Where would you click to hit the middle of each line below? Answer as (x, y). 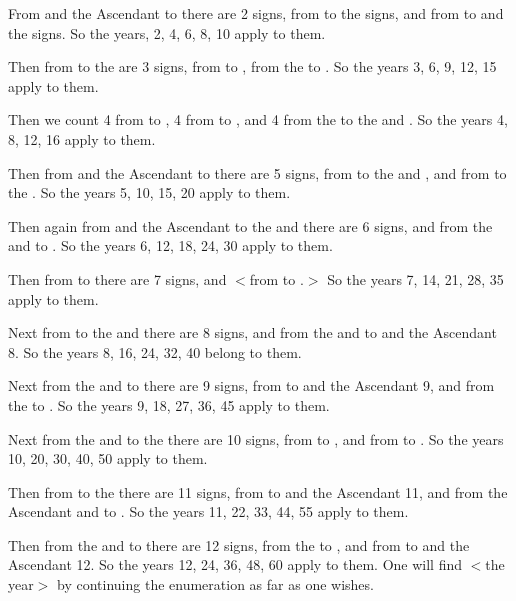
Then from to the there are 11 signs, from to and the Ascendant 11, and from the (258, 491)
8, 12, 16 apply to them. (82, 138)
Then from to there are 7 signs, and (117, 278)
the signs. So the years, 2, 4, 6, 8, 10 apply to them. (167, 32)
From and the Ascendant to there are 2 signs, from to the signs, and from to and (256, 13)
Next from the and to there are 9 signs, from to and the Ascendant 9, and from (251, 385)
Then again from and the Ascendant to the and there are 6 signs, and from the (250, 225)
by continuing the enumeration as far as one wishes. (215, 584)
